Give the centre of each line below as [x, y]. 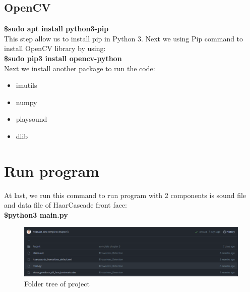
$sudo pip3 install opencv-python [63, 58]
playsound [32, 119]
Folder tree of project [57, 283]
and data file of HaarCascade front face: [66, 205]
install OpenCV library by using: [55, 48]
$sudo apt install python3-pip [56, 29]
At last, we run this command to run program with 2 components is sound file [125, 195]
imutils [26, 85]
